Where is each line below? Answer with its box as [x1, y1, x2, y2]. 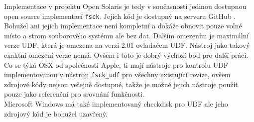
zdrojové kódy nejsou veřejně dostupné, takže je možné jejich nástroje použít [4, 79, 238, 89]
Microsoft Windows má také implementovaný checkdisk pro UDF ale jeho [4, 99, 228, 109]
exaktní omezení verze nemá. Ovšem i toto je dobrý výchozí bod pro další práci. [4, 50, 249, 60]
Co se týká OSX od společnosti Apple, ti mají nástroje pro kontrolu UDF [4, 59, 229, 70]
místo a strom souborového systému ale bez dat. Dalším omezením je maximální [4, 30, 249, 40]
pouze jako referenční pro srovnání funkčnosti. [4, 89, 144, 99]
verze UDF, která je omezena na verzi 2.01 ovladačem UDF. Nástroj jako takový [4, 40, 250, 50]
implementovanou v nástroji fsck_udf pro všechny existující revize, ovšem [4, 69, 231, 80]
